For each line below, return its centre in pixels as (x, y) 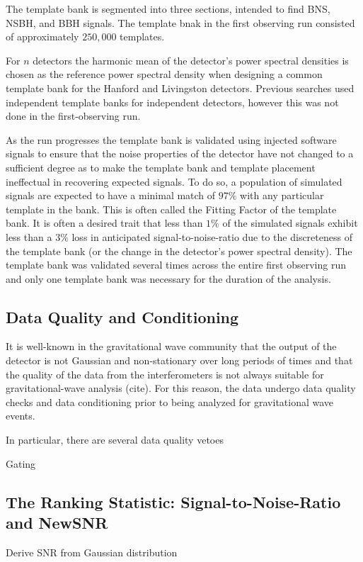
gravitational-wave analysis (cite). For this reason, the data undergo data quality (181, 388)
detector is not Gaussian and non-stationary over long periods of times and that (179, 360)
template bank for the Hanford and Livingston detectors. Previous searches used (180, 88)
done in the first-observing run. (73, 116)
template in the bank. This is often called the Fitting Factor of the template (171, 209)
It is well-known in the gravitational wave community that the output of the (171, 346)
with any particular (282, 195)
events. (21, 416)
